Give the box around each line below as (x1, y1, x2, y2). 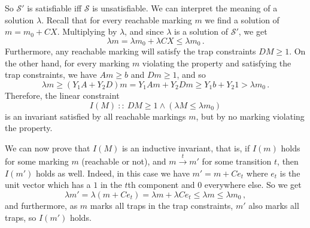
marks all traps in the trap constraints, (90, 199, 233, 211)
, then (277, 155, 299, 168)
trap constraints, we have (5, 68, 97, 81)
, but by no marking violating (196, 110, 305, 122)
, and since (124, 25, 164, 38)
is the (279, 166, 300, 179)
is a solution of (174, 25, 229, 38)
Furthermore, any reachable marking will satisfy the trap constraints (5, 45, 256, 57)
